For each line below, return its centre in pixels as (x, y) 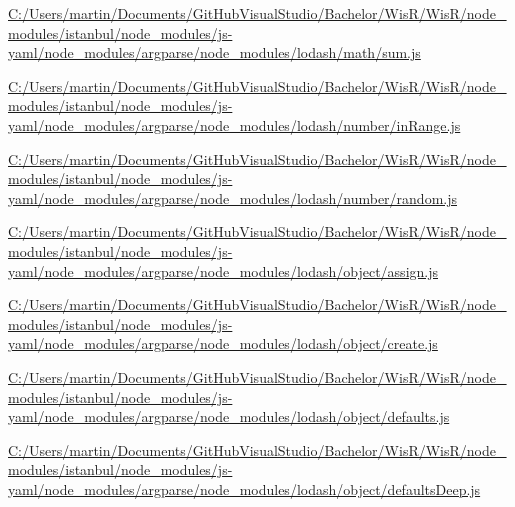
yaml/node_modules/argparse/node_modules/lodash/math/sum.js (214, 52)
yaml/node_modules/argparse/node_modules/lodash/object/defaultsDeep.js (244, 488)
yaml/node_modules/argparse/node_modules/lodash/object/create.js (223, 343)
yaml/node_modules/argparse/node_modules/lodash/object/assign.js (223, 270)
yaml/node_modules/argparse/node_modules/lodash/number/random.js (232, 197)
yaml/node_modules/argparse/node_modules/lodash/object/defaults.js (229, 416)
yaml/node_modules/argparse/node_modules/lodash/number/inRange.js (234, 124)
